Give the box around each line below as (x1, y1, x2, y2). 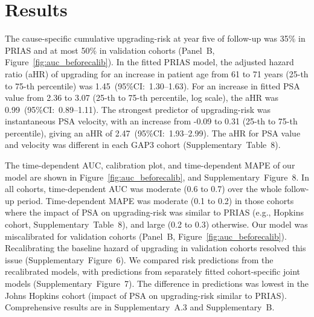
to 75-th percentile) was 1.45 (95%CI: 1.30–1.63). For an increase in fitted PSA (5, 79, 300, 92)
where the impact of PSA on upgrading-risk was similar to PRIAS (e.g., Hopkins (5, 206, 304, 219)
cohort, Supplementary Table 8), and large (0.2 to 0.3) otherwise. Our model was (5, 218, 308, 231)
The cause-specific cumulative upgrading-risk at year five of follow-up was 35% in (5, 32, 306, 45)
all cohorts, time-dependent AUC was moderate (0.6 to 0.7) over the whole (5, 182, 282, 195)
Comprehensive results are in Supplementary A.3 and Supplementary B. (5, 301, 275, 313)
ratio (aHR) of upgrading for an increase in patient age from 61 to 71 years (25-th (5, 67, 309, 80)
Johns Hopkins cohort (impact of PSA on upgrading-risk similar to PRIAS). (5, 289, 287, 301)
